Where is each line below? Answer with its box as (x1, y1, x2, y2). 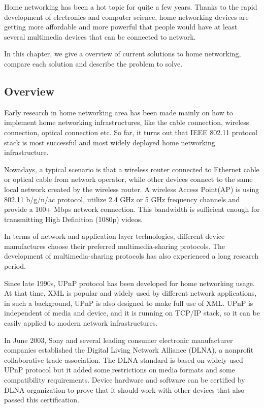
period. (4, 261, 26, 271)
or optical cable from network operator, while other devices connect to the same (4, 174, 253, 184)
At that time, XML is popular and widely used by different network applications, (4, 288, 257, 298)
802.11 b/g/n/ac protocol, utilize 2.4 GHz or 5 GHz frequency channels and (4, 194, 240, 204)
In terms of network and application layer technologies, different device (4, 231, 225, 241)
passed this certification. (4, 394, 80, 405)
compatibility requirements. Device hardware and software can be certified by (4, 374, 245, 385)
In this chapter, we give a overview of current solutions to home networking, (4, 48, 241, 59)
